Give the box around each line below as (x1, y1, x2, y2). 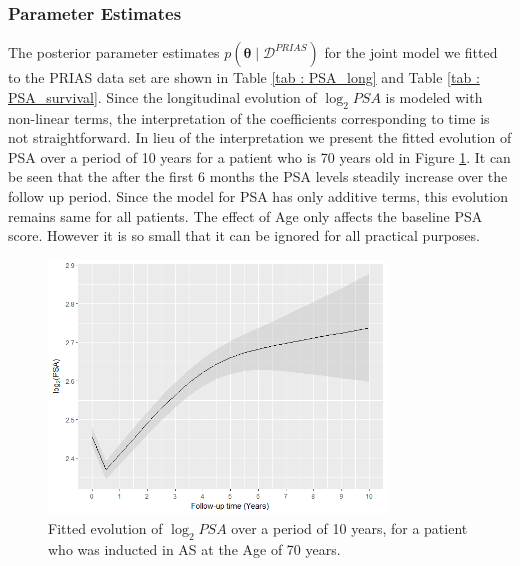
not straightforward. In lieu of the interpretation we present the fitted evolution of (8, 127, 512, 148)
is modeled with (385, 86, 483, 107)
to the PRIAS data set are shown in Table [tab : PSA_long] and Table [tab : (8, 67, 480, 88)
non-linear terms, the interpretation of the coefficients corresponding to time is (8, 107, 490, 128)
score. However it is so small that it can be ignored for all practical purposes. (8, 225, 480, 246)
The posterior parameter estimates (8, 42, 220, 63)
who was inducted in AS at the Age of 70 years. (48, 538, 341, 559)
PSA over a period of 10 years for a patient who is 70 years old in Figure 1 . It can (8, 146, 511, 167)
